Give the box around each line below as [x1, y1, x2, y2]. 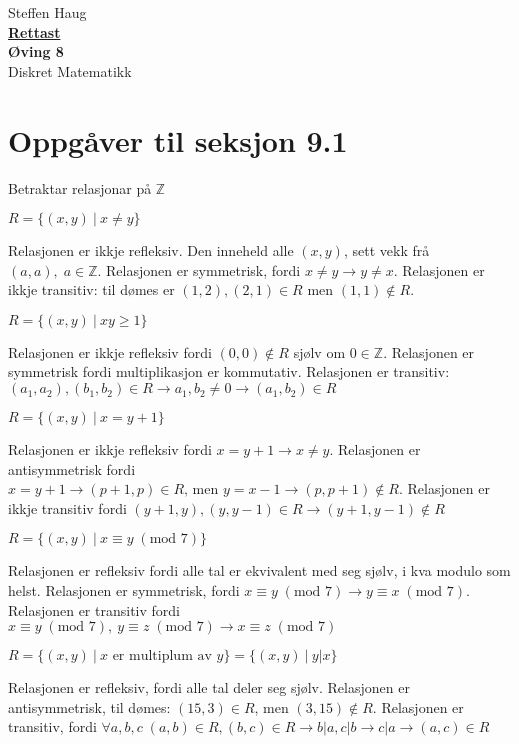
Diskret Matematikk [8, 60, 132, 81]
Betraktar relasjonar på [8, 177, 152, 198]
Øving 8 [8, 41, 64, 62]
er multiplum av [112, 649, 212, 664]
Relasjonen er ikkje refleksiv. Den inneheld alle [8, 240, 294, 261]
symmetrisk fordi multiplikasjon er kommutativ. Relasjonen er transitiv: [8, 361, 450, 382]
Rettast [8, 21, 61, 42]
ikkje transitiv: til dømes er [8, 279, 175, 300]
